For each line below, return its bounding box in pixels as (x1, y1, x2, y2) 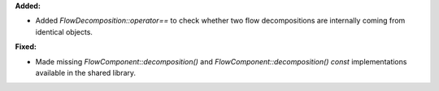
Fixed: (15, 42, 37, 52)
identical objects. (35, 27, 93, 36)
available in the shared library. (35, 68, 137, 77)
